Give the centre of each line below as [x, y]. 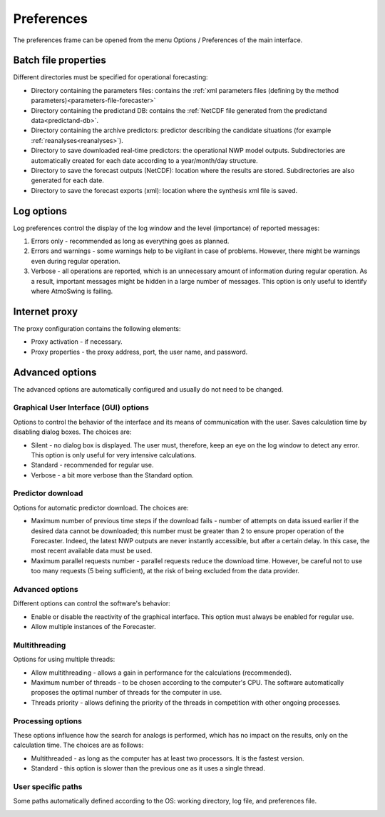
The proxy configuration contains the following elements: [97, 328]
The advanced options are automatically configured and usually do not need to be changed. [148, 389]
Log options [40, 211]
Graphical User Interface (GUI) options [81, 407]
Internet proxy [46, 311]
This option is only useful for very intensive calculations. [114, 455]
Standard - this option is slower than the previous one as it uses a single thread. [148, 768]
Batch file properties [60, 60]
